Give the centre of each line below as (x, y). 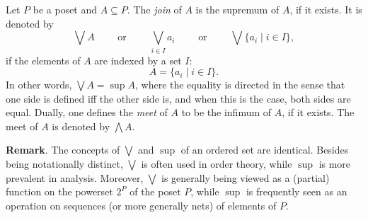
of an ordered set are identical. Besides (265, 150)
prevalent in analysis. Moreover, (75, 177)
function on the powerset (59, 191)
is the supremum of (237, 9)
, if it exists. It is (326, 9)
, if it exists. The (318, 112)
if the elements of (43, 60)
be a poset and (65, 9)
